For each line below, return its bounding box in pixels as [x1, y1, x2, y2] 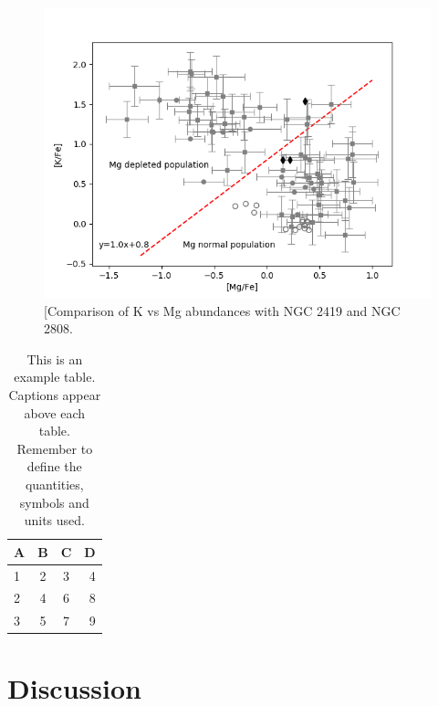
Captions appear [8, 385, 101, 404]
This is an [26, 349, 83, 368]
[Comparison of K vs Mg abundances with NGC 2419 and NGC [44, 300, 401, 320]
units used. [24, 511, 85, 530]
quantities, [25, 474, 84, 493]
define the [26, 457, 82, 476]
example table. [14, 367, 96, 386]
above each [24, 403, 86, 422]
